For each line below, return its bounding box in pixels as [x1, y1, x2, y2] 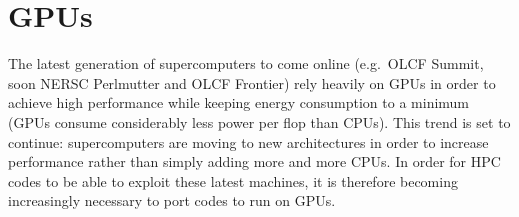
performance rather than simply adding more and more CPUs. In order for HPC [8, 151, 501, 172]
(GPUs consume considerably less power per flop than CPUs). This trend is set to [8, 111, 511, 132]
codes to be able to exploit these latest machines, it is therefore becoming [8, 170, 458, 191]
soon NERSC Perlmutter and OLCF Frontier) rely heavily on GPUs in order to [8, 72, 496, 93]
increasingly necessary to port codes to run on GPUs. [8, 190, 336, 211]
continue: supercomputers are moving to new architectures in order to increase [8, 131, 489, 152]
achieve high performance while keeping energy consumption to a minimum [8, 92, 470, 113]
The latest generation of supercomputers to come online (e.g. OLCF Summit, [8, 53, 484, 74]
